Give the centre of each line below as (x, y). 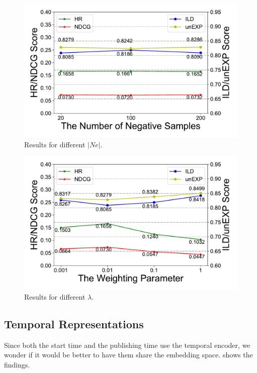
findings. (17, 364)
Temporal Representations (74, 323)
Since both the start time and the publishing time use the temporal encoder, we (127, 345)
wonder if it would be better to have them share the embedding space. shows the (128, 355)
